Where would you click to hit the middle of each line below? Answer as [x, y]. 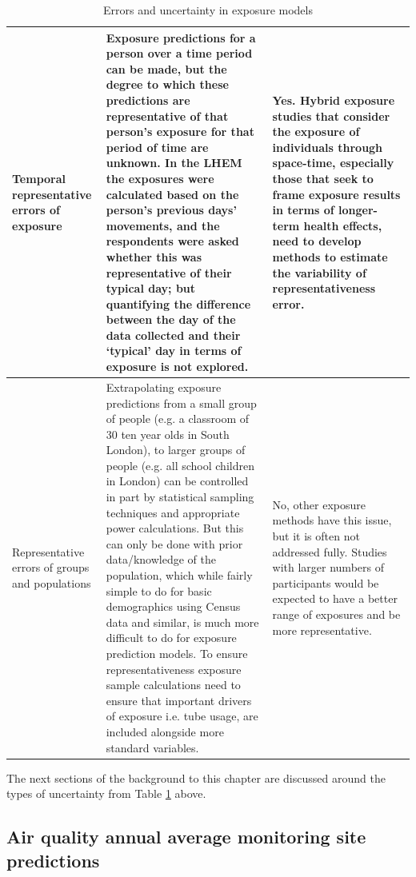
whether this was [154, 256]
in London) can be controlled [177, 481]
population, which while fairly [179, 575]
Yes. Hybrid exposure [334, 100]
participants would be [326, 582]
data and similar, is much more [182, 622]
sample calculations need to [173, 685]
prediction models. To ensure [177, 653]
